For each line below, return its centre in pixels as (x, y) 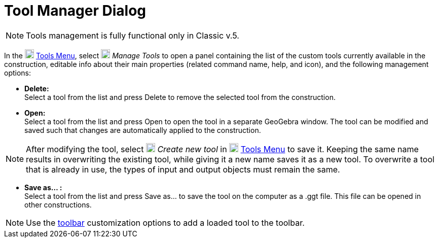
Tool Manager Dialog (75, 11)
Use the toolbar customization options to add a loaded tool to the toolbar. (165, 222)
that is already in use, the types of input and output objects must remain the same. (183, 169)
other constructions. (58, 204)
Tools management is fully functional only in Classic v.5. (133, 35)
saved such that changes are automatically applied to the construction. (143, 130)
